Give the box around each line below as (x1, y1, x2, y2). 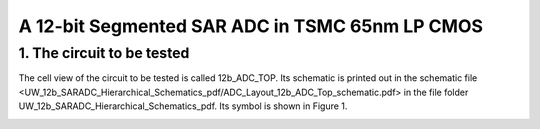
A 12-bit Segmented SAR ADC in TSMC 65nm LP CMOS (18, 15, 484, 37)
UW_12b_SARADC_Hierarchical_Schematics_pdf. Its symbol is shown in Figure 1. (18, 100, 348, 112)
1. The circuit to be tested (18, 44, 190, 62)
